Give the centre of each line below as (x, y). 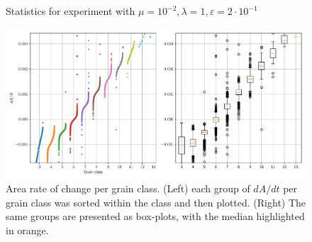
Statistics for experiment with (71, 11)
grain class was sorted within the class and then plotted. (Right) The (156, 202)
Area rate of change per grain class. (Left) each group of (128, 188)
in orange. (27, 230)
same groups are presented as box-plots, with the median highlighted (155, 216)
